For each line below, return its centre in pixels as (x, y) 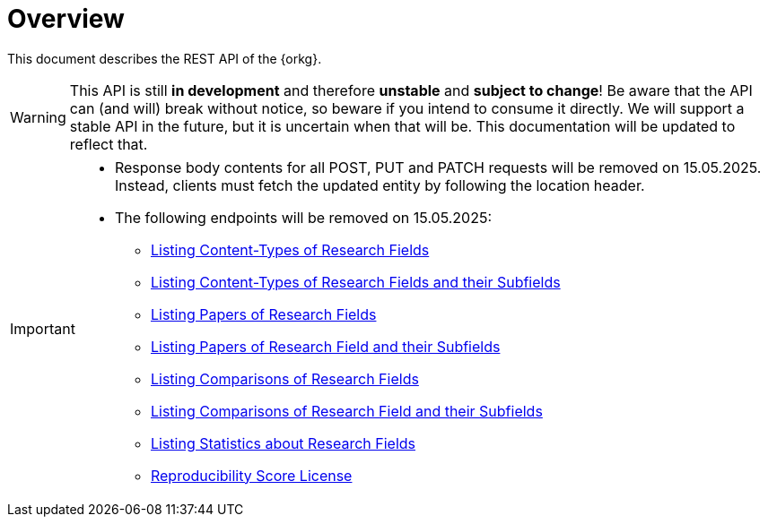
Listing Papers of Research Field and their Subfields (325, 346)
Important (43, 328)
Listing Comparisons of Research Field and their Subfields (346, 411)
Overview (66, 19)
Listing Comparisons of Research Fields (284, 378)
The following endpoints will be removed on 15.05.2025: (303, 217)
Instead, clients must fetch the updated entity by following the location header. (380, 185)
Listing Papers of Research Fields (263, 314)
